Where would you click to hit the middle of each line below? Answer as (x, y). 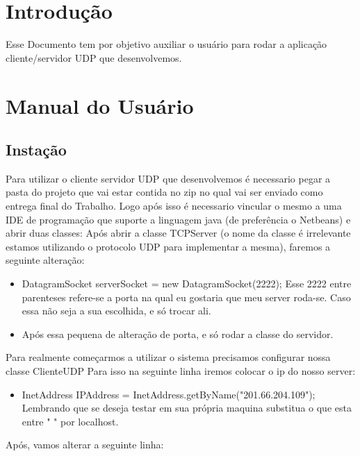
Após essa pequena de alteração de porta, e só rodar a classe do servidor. (178, 333)
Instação (36, 150)
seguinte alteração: (45, 260)
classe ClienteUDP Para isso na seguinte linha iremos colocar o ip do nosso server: (181, 371)
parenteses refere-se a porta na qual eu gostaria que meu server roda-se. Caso (186, 297)
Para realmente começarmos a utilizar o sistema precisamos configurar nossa (168, 357)
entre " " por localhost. (70, 421)
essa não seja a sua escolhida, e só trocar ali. (116, 311)
